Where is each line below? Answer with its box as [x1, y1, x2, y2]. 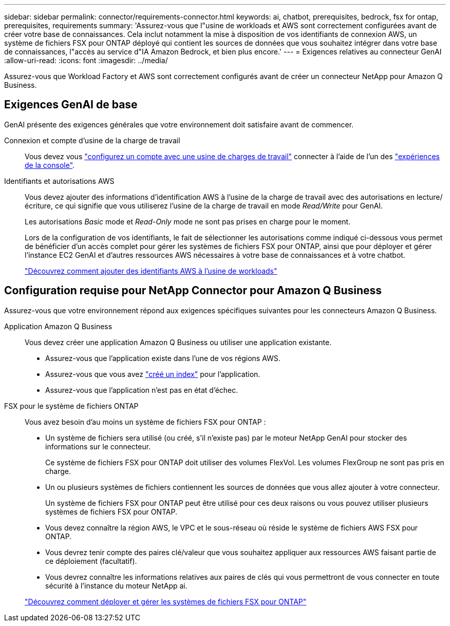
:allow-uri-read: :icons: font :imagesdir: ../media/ [4, 56, 168, 65]
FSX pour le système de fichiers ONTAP [4, 401, 139, 410]
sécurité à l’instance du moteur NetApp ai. [45, 581, 188, 590]
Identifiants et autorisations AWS [4, 176, 115, 185]
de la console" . [25, 160, 75, 169]
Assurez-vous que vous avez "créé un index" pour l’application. [45, 369, 260, 378]
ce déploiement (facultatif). [45, 556, 137, 565]
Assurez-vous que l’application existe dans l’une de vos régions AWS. [45, 353, 280, 363]
